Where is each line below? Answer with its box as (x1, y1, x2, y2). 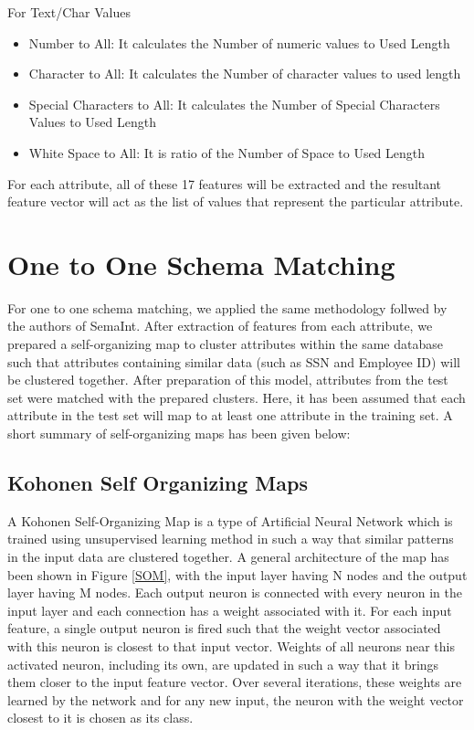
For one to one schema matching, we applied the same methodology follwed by (7, 298, 448, 317)
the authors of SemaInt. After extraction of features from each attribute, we (7, 316, 433, 335)
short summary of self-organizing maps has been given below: (7, 424, 351, 443)
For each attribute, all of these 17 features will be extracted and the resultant (7, 174, 442, 193)
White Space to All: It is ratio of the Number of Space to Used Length (28, 143, 426, 162)
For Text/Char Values (7, 3, 131, 21)
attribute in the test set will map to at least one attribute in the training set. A (7, 406, 453, 425)
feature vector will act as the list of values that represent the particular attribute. (7, 192, 464, 211)
